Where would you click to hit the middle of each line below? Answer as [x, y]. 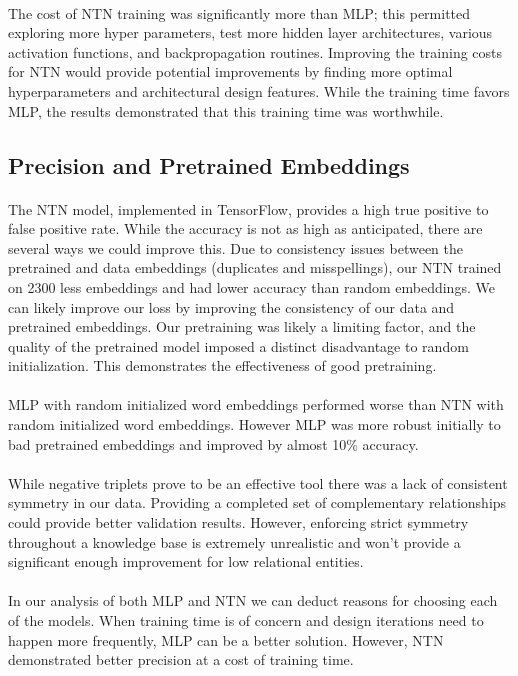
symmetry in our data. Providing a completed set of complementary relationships [257, 502]
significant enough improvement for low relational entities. [186, 561]
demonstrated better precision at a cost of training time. [181, 659]
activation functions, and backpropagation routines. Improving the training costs [255, 51]
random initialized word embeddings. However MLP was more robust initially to [254, 424]
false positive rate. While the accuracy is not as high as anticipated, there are [245, 228]
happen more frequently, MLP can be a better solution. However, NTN [226, 639]
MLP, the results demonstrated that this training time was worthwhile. [226, 110]
